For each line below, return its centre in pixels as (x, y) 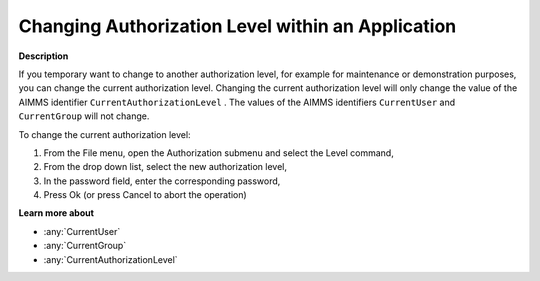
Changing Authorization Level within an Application (237, 26)
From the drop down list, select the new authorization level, (165, 167)
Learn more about (56, 213)
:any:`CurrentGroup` (85, 246)
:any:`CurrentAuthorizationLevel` (111, 259)
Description (43, 56)
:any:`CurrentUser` (82, 231)
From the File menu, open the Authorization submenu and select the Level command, (218, 152)
